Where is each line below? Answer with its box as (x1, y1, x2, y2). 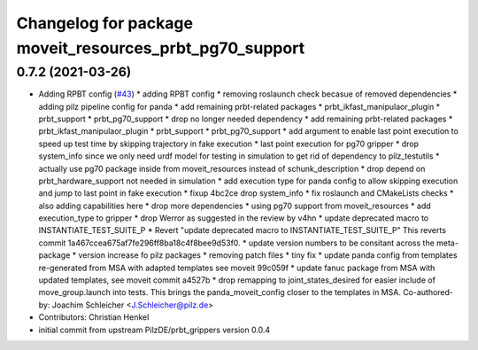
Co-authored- (403, 287, 454, 298)
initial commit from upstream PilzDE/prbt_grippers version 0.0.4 (38, 324, 271, 335)
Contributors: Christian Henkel (38, 312, 150, 323)
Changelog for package (16, 13, 194, 33)
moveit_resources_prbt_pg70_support (16, 38, 305, 58)
